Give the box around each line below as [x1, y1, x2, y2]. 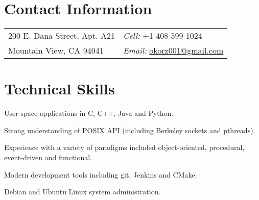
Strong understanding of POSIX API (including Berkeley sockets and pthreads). [4, 124, 255, 135]
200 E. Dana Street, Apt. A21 [8, 30, 115, 42]
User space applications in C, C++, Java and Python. [4, 108, 174, 118]
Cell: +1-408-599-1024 [123, 30, 202, 42]
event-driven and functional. [4, 152, 92, 163]
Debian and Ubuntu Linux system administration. [4, 186, 161, 197]
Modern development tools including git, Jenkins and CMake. [4, 169, 197, 180]
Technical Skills [4, 78, 115, 99]
